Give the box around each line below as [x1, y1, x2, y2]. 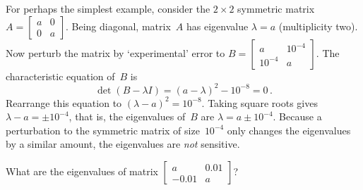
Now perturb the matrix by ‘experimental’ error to [6, 45, 225, 60]
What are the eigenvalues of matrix [6, 164, 158, 179]
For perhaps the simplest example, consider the [6, 1, 210, 15]
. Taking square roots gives [201, 95, 318, 110]
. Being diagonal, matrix [66, 18, 171, 33]
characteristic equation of [6, 68, 115, 83]
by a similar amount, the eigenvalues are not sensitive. [6, 137, 240, 151]
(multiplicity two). [278, 18, 358, 33]
